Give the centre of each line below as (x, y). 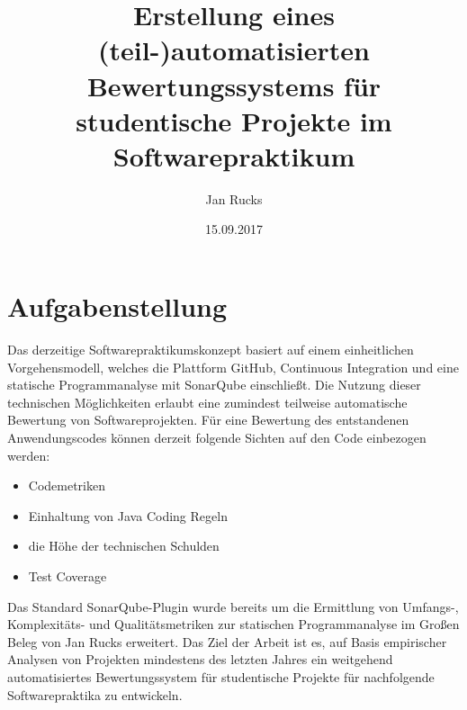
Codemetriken (67, 485)
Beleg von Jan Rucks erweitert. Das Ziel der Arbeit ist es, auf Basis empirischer (227, 641)
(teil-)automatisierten (234, 50)
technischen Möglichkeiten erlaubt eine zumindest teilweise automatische (207, 402)
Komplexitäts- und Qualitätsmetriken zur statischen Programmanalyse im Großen (233, 624)
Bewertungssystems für (234, 85)
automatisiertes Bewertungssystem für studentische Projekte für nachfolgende (221, 676)
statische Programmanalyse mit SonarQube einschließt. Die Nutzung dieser (214, 385)
